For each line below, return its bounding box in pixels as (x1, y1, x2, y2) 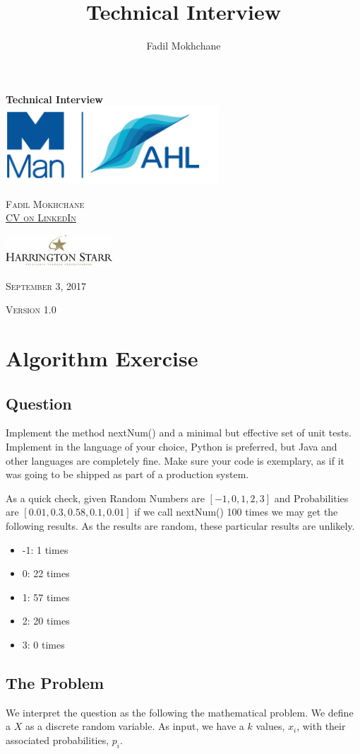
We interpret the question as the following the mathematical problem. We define (6, 704, 354, 719)
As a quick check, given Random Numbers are (6, 490, 205, 505)
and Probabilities (274, 490, 349, 505)
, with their (296, 719, 346, 733)
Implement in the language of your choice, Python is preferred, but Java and (6, 439, 337, 454)
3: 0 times (22, 637, 65, 651)
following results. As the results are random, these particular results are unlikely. (6, 518, 355, 533)
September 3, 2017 (6, 278, 87, 293)
